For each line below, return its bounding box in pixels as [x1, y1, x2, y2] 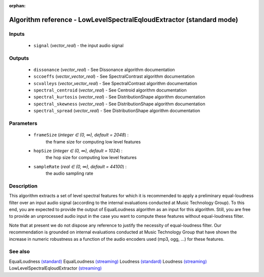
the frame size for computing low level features [45, 138, 141, 144]
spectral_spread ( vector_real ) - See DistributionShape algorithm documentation [33, 108, 200, 114]
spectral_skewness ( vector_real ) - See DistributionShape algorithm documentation [33, 101, 205, 107]
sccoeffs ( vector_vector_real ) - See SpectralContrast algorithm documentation [33, 73, 195, 79]
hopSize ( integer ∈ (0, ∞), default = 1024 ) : [33, 148, 123, 154]
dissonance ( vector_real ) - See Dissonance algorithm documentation [33, 67, 176, 72]
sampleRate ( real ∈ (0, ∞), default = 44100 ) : [33, 163, 127, 169]
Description [9, 183, 38, 189]
